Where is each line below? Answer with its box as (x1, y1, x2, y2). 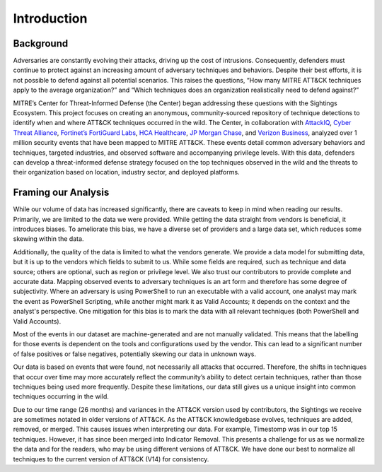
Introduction (13, 11, 88, 26)
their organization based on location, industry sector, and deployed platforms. (13, 168, 240, 177)
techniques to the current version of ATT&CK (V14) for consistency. (13, 454, 209, 463)
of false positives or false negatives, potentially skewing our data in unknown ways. (13, 350, 257, 358)
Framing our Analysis (13, 187, 110, 199)
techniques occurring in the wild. (13, 392, 110, 401)
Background (13, 37, 69, 49)
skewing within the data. (13, 235, 84, 243)
